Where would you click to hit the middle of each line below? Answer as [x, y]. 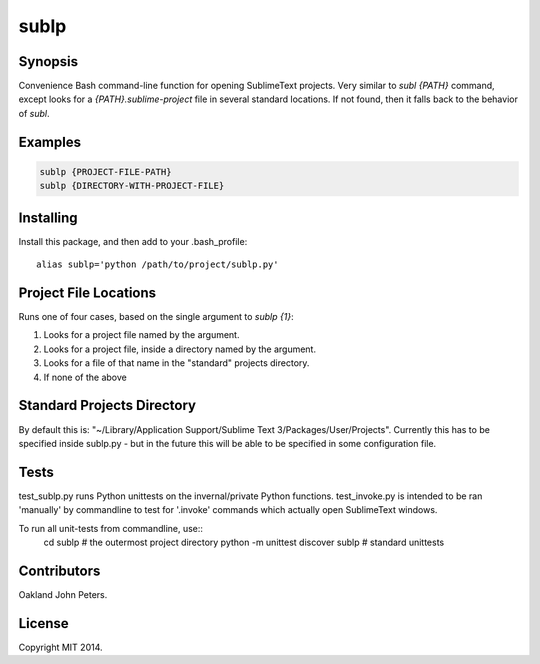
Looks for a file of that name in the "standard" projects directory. [176, 363]
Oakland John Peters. [63, 594]
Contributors [59, 570]
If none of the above [85, 377]
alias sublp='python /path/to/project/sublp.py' [157, 264]
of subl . [34, 113]
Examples [50, 141]
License [43, 623]
